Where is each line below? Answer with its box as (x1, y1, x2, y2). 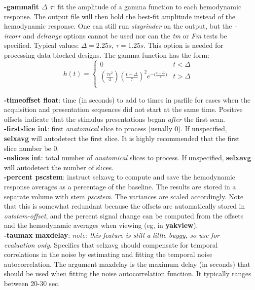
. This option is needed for (144, 40, 223, 50)
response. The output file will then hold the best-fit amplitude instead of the (4, 11, 235, 21)
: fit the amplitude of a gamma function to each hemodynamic (53, 1, 242, 11)
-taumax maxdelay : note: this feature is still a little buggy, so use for (4, 229, 219, 240)
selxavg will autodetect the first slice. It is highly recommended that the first (4, 133, 240, 144)
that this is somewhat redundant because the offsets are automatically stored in (4, 201, 245, 211)
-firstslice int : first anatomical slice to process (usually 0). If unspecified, (4, 123, 227, 134)
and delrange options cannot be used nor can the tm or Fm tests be (23, 30, 227, 40)
